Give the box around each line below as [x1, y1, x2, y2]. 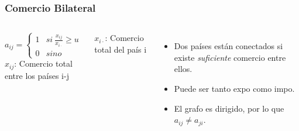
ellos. [174, 63, 193, 75]
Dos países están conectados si [174, 40, 283, 52]
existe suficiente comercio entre [174, 51, 286, 63]
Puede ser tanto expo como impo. [174, 82, 295, 94]
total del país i [94, 43, 147, 55]
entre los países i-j [5, 69, 69, 81]
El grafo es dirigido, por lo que [174, 102, 284, 114]
